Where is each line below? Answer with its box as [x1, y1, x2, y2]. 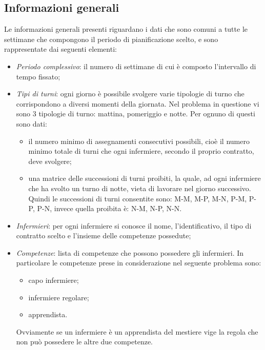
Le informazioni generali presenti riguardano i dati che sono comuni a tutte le [4, 24, 248, 34]
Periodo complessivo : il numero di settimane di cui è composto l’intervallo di [16, 60, 256, 71]
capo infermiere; [28, 275, 79, 285]
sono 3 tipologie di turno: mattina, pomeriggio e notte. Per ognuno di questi [16, 108, 255, 119]
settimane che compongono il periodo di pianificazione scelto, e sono [4, 33, 218, 44]
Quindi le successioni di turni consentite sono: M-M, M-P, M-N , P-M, [28, 193, 247, 203]
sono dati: [16, 118, 47, 129]
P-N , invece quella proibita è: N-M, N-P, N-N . [37, 203, 182, 214]
